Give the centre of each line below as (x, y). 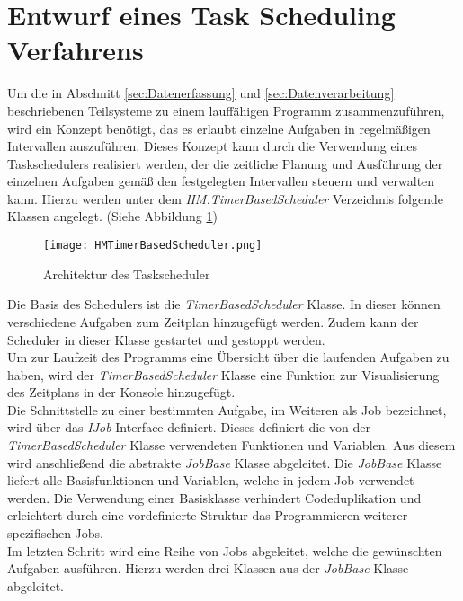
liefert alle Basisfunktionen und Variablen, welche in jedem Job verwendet (211, 480)
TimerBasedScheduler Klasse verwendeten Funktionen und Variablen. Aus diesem (231, 445)
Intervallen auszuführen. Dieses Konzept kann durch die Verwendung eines (213, 146)
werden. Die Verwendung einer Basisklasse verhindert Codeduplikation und (214, 497)
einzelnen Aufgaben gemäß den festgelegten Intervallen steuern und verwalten (221, 181)
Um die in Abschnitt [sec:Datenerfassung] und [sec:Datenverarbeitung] (201, 93)
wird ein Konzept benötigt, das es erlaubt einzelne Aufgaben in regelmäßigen (219, 128)
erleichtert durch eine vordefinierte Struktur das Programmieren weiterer (208, 515)
